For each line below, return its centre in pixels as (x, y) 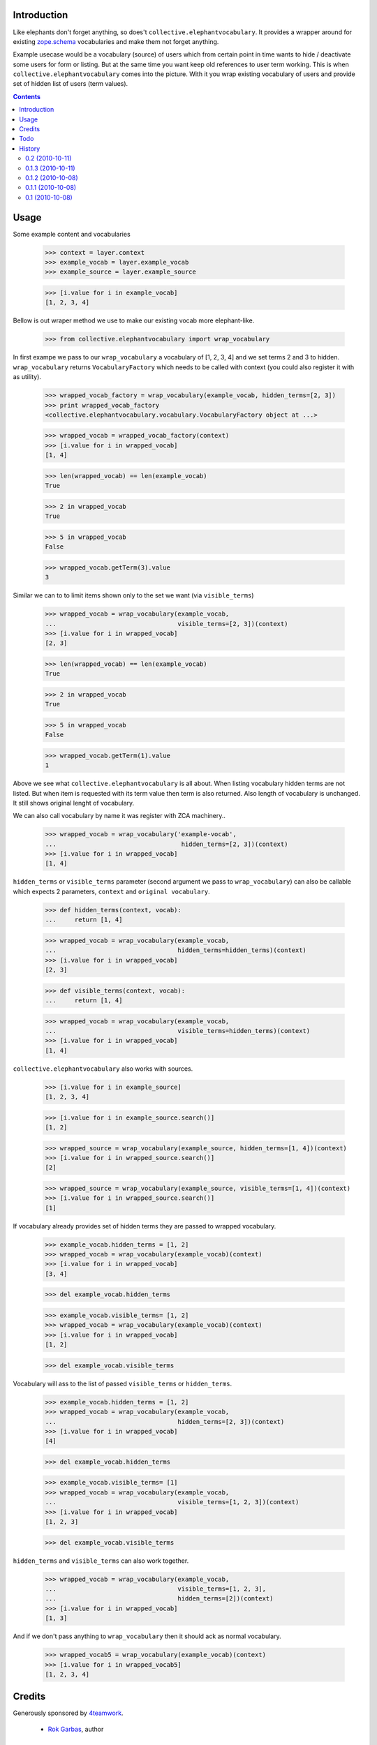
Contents (27, 96)
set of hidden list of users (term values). (71, 84)
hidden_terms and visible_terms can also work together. (101, 1561)
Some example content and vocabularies (72, 234)
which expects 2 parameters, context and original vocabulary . (111, 891)
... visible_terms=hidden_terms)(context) (178, 1031)
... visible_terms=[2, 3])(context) (167, 624)
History (30, 148)
